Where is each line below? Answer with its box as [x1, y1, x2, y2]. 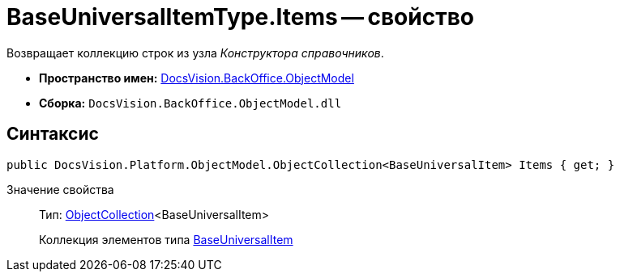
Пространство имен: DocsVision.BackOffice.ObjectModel [39, 70, 354, 85]
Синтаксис [6, 124, 99, 145]
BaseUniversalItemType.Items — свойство [6, 3, 475, 31]
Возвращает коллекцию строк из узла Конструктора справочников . [6, 45, 384, 60]
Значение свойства [6, 182, 114, 196]
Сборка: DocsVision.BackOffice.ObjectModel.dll [39, 95, 342, 110]
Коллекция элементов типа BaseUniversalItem [39, 232, 293, 246]
